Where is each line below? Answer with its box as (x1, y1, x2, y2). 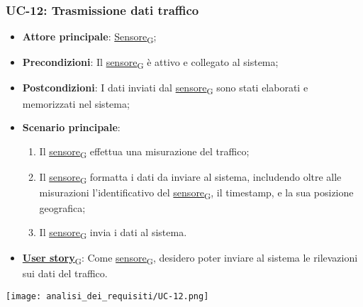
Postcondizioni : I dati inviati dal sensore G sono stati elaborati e (22, 80, 308, 97)
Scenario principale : (22, 120, 121, 135)
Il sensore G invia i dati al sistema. (39, 224, 187, 241)
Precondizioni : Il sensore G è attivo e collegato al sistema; (22, 55, 279, 72)
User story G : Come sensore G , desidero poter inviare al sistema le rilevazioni (22, 250, 358, 267)
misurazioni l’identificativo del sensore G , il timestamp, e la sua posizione (39, 185, 354, 201)
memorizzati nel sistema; (22, 96, 130, 111)
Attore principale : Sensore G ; (22, 29, 157, 46)
